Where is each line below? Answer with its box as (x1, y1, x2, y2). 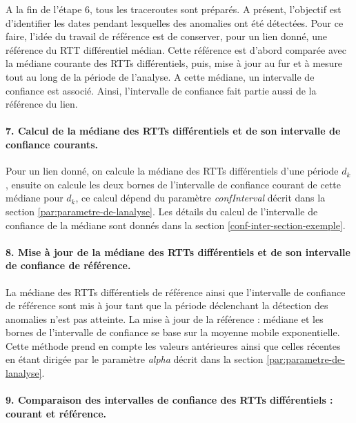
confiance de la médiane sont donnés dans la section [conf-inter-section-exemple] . (6, 217, 346, 232)
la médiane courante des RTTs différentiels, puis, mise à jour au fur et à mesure (6, 56, 343, 70)
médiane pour (6, 190, 63, 205)
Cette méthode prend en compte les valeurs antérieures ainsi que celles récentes (6, 338, 341, 353)
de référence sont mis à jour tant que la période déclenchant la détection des (6, 298, 328, 313)
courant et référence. (6, 406, 106, 420)
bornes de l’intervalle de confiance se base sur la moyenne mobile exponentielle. (6, 325, 340, 340)
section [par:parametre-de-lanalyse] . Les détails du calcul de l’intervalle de (6, 204, 318, 218)
